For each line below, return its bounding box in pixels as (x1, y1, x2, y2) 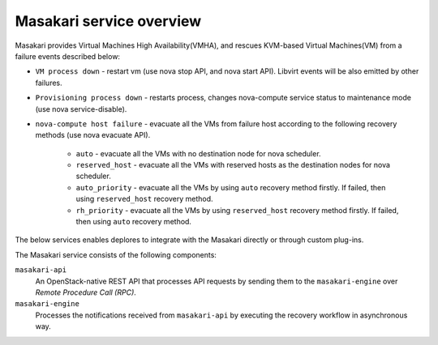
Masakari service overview (15, 12, 202, 30)
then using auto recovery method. (75, 217, 192, 227)
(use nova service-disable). (35, 104, 127, 113)
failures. (35, 78, 62, 87)
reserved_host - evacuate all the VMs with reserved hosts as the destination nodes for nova (75, 160, 391, 170)
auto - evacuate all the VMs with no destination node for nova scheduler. (75, 148, 321, 158)
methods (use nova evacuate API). (35, 130, 151, 140)
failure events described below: (15, 51, 121, 61)
